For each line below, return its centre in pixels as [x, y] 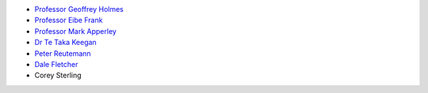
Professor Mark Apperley [75, 31]
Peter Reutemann [63, 53]
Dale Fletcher [56, 64]
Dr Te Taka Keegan [65, 43]
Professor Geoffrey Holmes [79, 9]
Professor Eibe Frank [69, 20]
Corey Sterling [58, 76]
